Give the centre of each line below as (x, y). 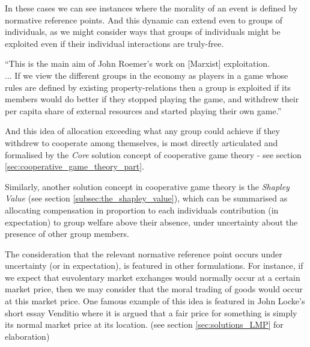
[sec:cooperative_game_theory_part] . (74, 166)
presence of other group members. (67, 234)
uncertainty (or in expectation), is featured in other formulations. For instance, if (154, 266)
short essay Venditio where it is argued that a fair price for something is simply (151, 312)
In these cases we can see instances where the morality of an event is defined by (151, 8)
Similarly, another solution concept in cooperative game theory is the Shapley (147, 186)
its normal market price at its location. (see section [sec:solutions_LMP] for (144, 324)
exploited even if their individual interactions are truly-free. (114, 43)
